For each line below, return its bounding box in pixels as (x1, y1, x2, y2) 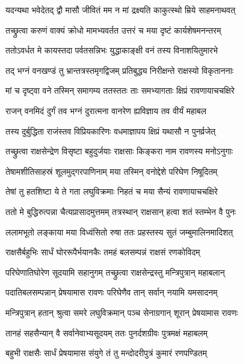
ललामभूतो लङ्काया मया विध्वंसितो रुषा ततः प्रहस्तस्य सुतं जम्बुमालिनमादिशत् (5, 225, 233, 238)
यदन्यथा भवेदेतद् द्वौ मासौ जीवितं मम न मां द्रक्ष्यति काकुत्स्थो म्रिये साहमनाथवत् (5, 4, 236, 16)
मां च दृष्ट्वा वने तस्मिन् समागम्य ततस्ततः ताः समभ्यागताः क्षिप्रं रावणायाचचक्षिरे (5, 84, 235, 97)
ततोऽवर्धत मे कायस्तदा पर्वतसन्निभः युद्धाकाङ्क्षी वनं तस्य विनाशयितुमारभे (5, 44, 218, 56)
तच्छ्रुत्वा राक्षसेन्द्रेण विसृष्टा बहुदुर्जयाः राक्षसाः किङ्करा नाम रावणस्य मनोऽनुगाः (5, 145, 233, 157)
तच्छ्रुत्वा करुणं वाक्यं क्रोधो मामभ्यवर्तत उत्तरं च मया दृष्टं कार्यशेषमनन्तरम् (5, 23, 221, 36)
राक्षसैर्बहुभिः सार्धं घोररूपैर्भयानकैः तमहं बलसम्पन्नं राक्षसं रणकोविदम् (5, 246, 200, 258)
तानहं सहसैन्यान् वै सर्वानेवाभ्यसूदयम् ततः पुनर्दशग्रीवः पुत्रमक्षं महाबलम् (5, 326, 208, 339)
